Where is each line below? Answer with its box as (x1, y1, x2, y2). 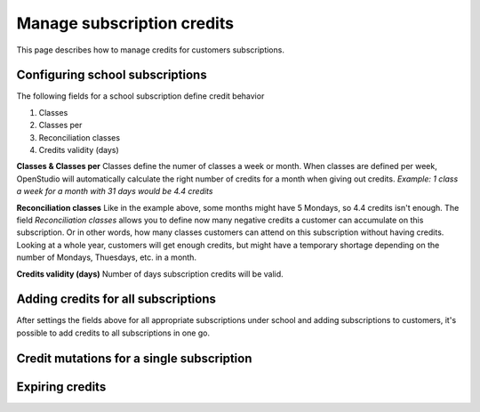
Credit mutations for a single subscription (16, 351, 252, 366)
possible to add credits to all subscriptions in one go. (16, 327, 211, 338)
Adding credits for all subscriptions (16, 292, 217, 307)
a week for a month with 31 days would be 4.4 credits (16, 186, 213, 197)
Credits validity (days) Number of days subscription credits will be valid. (16, 268, 284, 279)
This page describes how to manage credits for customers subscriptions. (16, 44, 284, 55)
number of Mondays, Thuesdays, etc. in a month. (16, 252, 197, 263)
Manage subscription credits (16, 13, 235, 33)
